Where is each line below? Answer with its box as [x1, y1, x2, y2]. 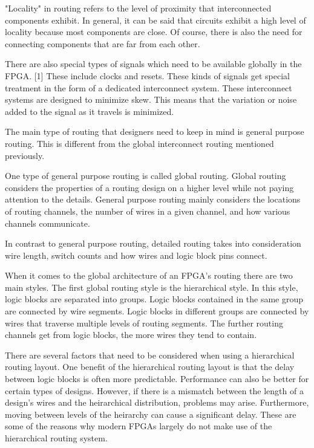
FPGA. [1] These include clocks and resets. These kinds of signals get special [5, 69, 290, 82]
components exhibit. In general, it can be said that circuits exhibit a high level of [5, 13, 306, 26]
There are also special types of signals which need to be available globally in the [5, 57, 302, 70]
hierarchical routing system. [5, 432, 108, 444]
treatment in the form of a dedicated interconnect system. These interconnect [5, 81, 292, 94]
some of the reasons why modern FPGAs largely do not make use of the [5, 420, 272, 432]
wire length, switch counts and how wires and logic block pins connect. [5, 248, 267, 261]
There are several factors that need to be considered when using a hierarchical [5, 348, 295, 361]
